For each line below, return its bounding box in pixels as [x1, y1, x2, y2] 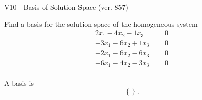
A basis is [4, 78, 34, 88]
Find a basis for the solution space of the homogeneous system [4, 18, 198, 29]
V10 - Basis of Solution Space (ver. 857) [4, 2, 128, 12]
